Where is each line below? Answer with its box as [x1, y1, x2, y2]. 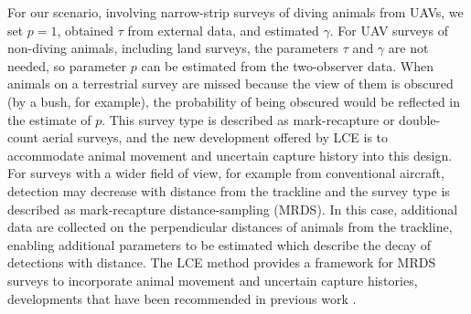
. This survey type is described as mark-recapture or [102, 110, 395, 129]
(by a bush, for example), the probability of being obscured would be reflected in [7, 91, 461, 110]
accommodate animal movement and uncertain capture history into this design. [7, 145, 453, 164]
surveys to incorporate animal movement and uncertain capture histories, [7, 270, 418, 289]
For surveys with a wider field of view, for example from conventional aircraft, [7, 163, 444, 183]
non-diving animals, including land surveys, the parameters [7, 38, 339, 58]
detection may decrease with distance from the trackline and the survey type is [7, 181, 450, 200]
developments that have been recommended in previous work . [7, 288, 357, 308]
